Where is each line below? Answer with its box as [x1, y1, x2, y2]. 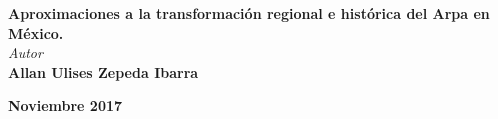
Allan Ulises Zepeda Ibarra [8, 61, 199, 82]
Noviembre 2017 [8, 95, 123, 116]
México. [8, 22, 64, 43]
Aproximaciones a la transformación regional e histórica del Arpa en [8, 3, 490, 23]
